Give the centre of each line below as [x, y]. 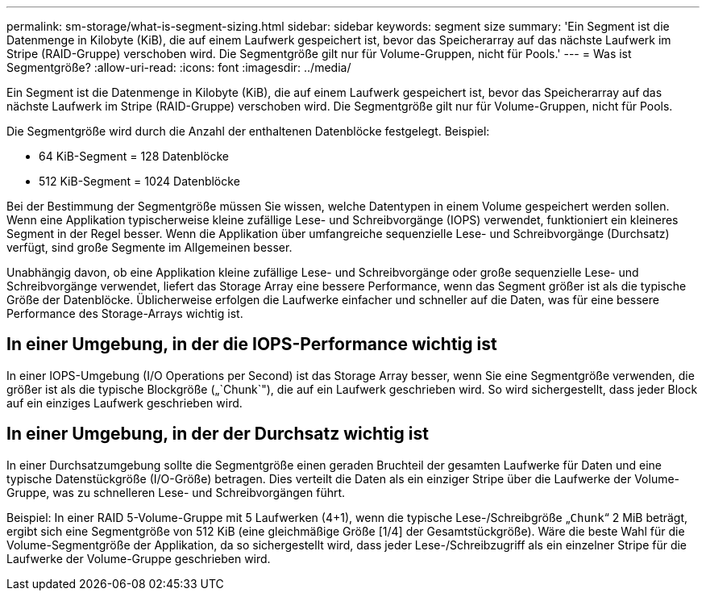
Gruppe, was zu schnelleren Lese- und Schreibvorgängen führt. [176, 492]
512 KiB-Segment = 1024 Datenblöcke [139, 181]
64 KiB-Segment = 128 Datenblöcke [134, 156]
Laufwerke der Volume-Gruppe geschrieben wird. [139, 558]
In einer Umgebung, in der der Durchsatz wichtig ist [218, 434]
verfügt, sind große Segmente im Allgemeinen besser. [150, 247]
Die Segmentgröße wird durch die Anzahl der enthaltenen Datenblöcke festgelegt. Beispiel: [248, 131]
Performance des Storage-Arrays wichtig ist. [125, 313]
